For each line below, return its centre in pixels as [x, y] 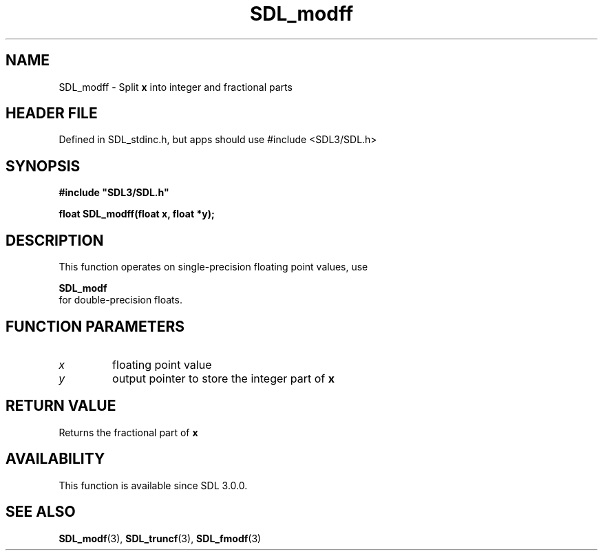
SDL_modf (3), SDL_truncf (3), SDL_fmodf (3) [160, 538]
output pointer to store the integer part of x [224, 378]
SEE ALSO [41, 512]
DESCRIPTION [55, 240]
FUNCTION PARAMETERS [95, 326]
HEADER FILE [52, 114]
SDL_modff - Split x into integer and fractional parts [176, 87]
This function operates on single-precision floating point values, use [213, 267]
